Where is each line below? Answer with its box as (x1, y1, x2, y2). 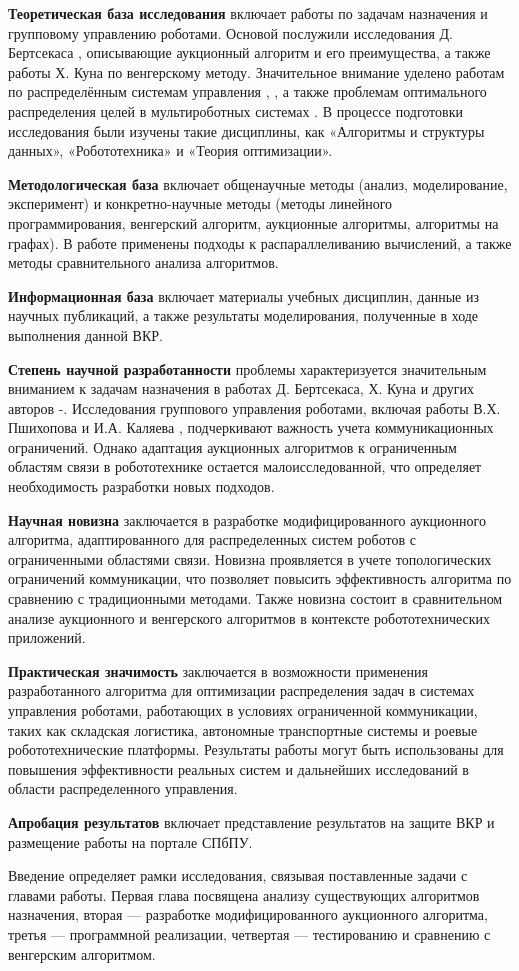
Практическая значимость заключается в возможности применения (8, 660, 428, 681)
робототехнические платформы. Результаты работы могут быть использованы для (8, 739, 504, 760)
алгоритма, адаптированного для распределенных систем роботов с (8, 529, 416, 550)
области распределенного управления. (8, 778, 238, 799)
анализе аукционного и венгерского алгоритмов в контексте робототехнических (8, 607, 491, 628)
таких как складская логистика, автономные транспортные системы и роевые (8, 719, 478, 740)
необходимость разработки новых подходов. (8, 476, 275, 497)
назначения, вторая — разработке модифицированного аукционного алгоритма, (8, 904, 488, 925)
